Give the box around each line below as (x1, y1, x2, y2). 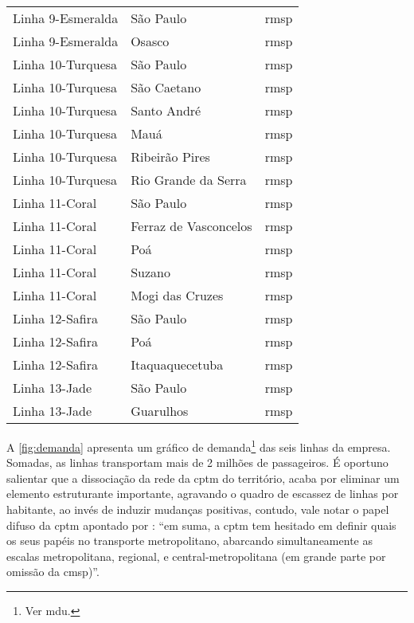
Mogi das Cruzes (131, 286, 224, 304)
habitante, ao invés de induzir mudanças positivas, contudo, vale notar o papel (6, 501, 389, 518)
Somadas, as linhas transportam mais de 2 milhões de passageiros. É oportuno (6, 454, 389, 471)
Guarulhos (131, 402, 189, 420)
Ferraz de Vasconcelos (131, 217, 252, 235)
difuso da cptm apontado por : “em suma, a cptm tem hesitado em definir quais (6, 516, 396, 533)
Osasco (131, 32, 170, 50)
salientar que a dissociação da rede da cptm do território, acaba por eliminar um (6, 469, 400, 486)
